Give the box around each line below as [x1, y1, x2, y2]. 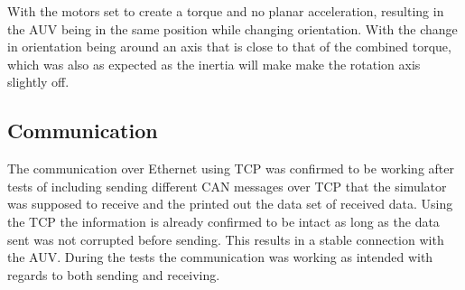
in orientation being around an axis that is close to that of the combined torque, [7, 37, 451, 56]
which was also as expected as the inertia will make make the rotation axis [7, 54, 421, 73]
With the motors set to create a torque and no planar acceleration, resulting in [7, 2, 444, 20]
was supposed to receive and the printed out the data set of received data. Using [7, 194, 453, 213]
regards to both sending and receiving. [7, 265, 220, 284]
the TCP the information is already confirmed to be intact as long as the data [7, 211, 440, 230]
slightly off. [7, 72, 70, 91]
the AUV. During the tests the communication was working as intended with [7, 248, 433, 267]
